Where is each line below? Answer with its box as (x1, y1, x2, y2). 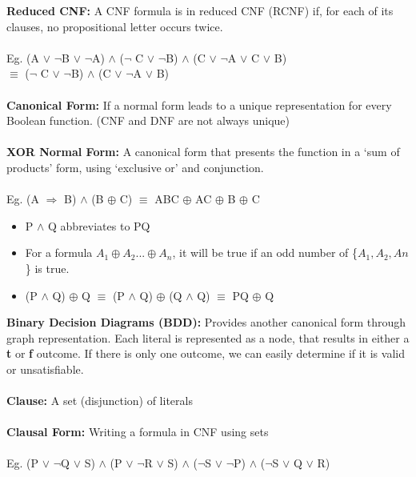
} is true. (25, 259, 70, 276)
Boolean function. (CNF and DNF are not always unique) (6, 112, 290, 129)
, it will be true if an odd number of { (172, 244, 358, 261)
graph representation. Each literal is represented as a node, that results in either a (6, 329, 410, 346)
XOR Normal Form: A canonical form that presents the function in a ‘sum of (6, 143, 400, 160)
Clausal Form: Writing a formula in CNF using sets (6, 423, 269, 440)
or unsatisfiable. (6, 360, 84, 377)
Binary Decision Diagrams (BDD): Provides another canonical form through (6, 314, 406, 331)
